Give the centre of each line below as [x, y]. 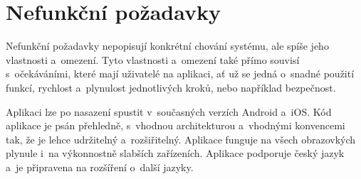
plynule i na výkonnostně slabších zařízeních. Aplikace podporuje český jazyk [175, 153]
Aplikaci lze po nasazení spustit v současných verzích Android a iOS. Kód [169, 111]
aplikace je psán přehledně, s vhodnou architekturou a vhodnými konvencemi [176, 125]
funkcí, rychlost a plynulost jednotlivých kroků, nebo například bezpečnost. [171, 87]
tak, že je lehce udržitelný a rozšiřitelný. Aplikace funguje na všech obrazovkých [181, 139]
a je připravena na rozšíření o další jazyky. [100, 167]
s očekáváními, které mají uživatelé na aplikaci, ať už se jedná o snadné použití [180, 74]
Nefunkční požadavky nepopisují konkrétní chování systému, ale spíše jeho [167, 46]
